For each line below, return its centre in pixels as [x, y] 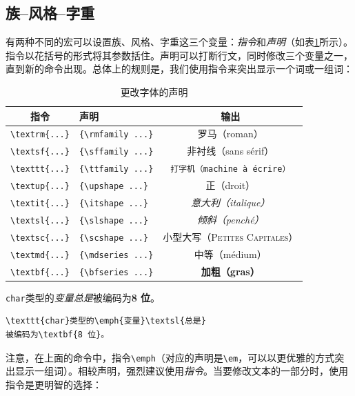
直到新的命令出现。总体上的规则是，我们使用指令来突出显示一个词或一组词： [179, 69]
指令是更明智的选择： [54, 384]
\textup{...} [40, 187]
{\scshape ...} [114, 238]
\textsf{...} [40, 152]
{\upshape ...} [114, 187]
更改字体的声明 [154, 91]
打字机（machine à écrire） [231, 169]
